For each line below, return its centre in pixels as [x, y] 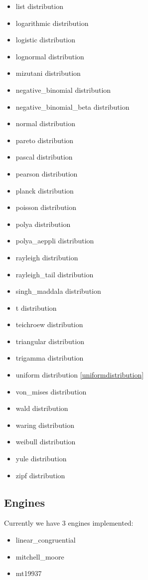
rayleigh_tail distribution [55, 274]
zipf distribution [40, 475]
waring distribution [45, 425]
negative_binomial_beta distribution [73, 106]
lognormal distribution [50, 56]
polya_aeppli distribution [55, 241]
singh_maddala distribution [58, 291]
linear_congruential [46, 540]
